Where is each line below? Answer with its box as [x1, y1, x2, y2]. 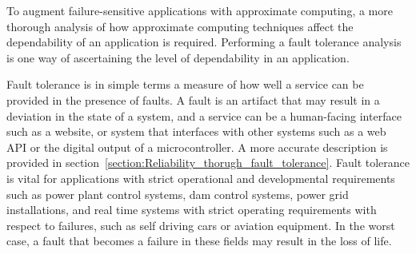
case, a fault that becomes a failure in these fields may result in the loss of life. [6, 232, 392, 249]
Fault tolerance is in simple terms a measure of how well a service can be [6, 76, 364, 93]
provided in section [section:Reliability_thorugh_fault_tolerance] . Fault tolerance [6, 154, 410, 171]
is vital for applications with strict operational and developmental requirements [6, 169, 395, 186]
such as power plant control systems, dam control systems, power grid [6, 185, 349, 202]
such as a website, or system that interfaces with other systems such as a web [6, 123, 386, 140]
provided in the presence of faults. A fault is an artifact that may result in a [6, 91, 380, 108]
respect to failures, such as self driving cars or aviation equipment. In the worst [6, 216, 395, 233]
